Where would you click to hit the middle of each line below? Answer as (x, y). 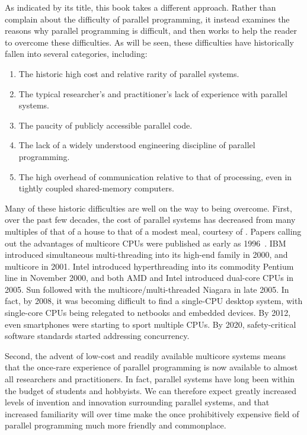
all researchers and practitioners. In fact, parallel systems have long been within (150, 379)
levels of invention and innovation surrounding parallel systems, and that (137, 402)
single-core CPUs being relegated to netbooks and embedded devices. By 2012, (148, 313)
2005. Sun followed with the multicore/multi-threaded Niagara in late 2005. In (147, 289)
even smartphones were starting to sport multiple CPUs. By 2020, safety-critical (151, 324)
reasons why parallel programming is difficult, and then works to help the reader (151, 31)
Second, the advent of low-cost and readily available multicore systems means (145, 355)
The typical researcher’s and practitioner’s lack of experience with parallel (153, 93)
